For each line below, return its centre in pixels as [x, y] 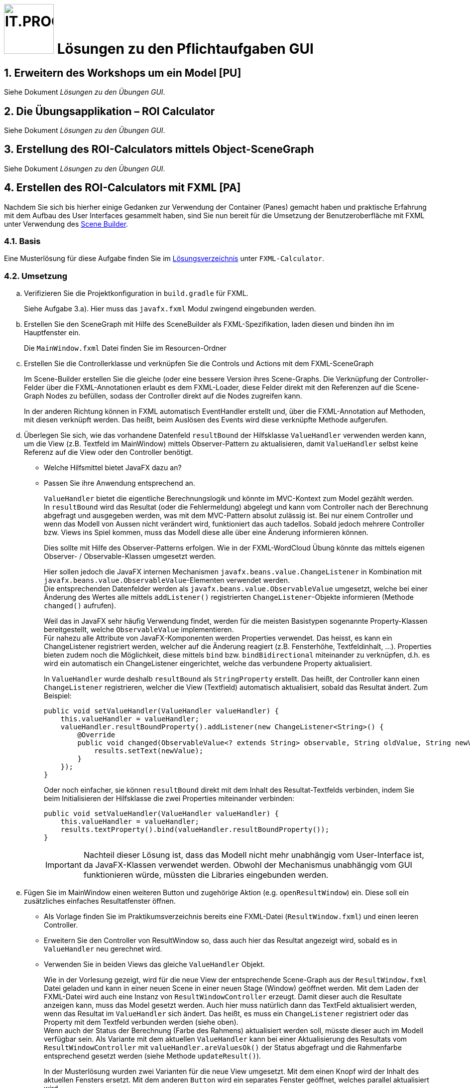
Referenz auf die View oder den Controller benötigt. [109, 452]
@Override [96, 735]
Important [63, 865]
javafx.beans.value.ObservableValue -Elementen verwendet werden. [167, 580]
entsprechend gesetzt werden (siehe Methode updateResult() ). [153, 1056]
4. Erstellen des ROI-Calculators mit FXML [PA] [122, 188]
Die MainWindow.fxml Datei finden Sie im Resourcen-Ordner [125, 348]
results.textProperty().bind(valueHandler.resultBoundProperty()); [195, 830]
